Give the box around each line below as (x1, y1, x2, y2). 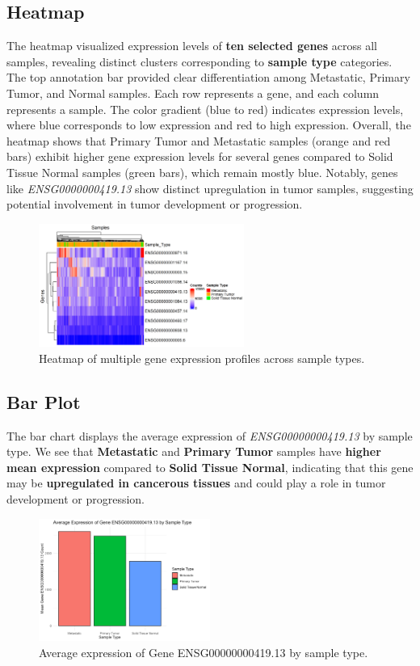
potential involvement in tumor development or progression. (6, 196, 303, 213)
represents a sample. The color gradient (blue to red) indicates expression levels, (6, 100, 404, 117)
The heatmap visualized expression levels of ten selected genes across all (6, 37, 377, 54)
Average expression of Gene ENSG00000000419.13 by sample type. (39, 643, 368, 660)
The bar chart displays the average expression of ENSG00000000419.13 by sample (6, 427, 413, 444)
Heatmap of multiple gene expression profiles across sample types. (39, 349, 365, 366)
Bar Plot (6, 389, 81, 414)
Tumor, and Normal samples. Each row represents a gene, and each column (6, 84, 380, 101)
